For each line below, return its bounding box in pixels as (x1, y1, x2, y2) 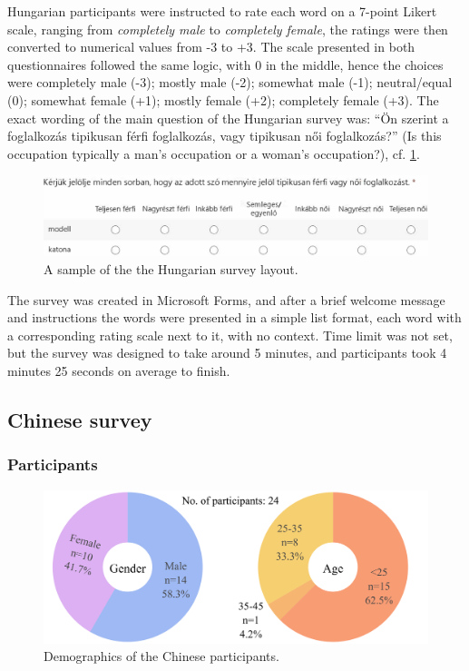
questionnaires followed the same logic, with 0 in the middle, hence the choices (7, 54, 444, 74)
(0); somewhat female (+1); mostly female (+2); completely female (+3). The (7, 90, 439, 109)
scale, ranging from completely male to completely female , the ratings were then (7, 19, 448, 38)
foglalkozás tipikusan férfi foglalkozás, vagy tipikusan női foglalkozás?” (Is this (7, 126, 442, 145)
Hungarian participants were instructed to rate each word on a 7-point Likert (7, 2, 437, 20)
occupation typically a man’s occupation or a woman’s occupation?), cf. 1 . (7, 143, 420, 163)
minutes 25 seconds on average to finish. (7, 360, 230, 380)
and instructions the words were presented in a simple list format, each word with (7, 308, 462, 327)
